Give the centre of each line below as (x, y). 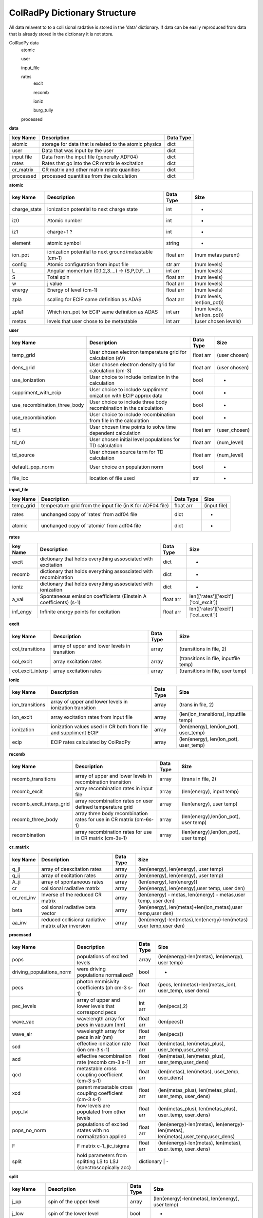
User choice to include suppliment (129, 390)
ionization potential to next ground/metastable (100, 252)
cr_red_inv (24, 897)
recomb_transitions (34, 779)
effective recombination (104, 1056)
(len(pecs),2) (173, 1006)
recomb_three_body (35, 819)
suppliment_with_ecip (37, 393)
